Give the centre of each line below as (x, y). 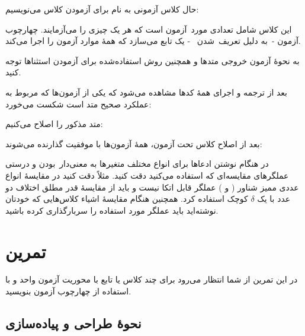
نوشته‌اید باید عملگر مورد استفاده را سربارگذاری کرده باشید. (112, 210)
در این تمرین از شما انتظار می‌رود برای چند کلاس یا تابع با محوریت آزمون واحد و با (152, 279)
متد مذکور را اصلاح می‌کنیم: (54, 124)
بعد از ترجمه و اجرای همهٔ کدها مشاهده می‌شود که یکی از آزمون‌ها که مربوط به (146, 92)
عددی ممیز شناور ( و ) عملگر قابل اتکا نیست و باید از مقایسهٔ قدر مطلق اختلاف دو (152, 187)
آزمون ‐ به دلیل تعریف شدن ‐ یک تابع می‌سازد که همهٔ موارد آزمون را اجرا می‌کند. (153, 41)
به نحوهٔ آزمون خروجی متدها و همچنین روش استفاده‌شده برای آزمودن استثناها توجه (152, 60)
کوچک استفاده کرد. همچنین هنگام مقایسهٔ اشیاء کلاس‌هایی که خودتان (127, 199)
